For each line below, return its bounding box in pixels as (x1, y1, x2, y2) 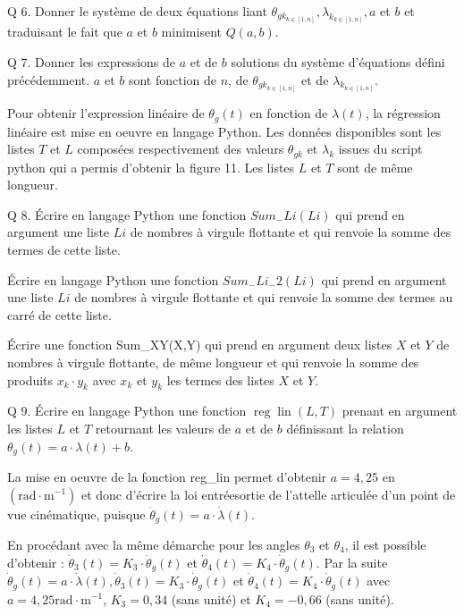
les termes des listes (166, 370, 274, 389)
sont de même (337, 157, 413, 176)
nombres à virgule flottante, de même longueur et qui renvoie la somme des (7, 352, 419, 371)
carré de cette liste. (7, 305, 112, 324)
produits (7, 370, 54, 389)
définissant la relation (286, 418, 404, 437)
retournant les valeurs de (95, 418, 231, 437)
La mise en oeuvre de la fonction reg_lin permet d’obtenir (7, 467, 327, 485)
